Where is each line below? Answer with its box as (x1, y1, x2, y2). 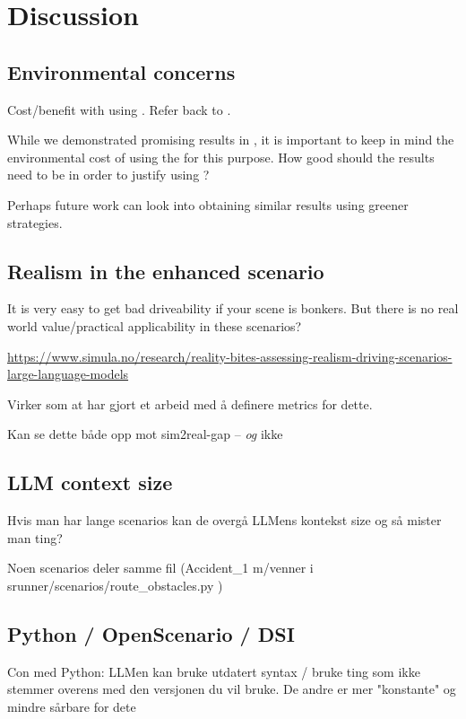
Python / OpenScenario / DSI (7, 619, 295, 647)
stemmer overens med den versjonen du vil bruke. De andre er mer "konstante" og (7, 680, 456, 698)
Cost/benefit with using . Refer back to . (7, 100, 231, 118)
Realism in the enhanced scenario (7, 257, 324, 285)
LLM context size (7, 469, 173, 496)
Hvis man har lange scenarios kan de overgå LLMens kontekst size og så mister (7, 511, 442, 530)
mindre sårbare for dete (7, 697, 136, 715)
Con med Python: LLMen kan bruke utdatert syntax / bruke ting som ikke (7, 662, 420, 680)
